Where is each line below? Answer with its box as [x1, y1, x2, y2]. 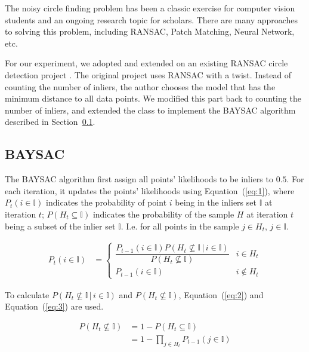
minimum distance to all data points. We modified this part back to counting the [5, 92, 301, 105]
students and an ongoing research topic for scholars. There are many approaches [5, 13, 298, 26]
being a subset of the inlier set [5, 219, 116, 232]
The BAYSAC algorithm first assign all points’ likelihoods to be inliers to [5, 173, 273, 185]
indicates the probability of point [46, 196, 167, 209]
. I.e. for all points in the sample [120, 219, 239, 232]
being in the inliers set [175, 196, 257, 209]
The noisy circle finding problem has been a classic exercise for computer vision [5, 2, 295, 14]
